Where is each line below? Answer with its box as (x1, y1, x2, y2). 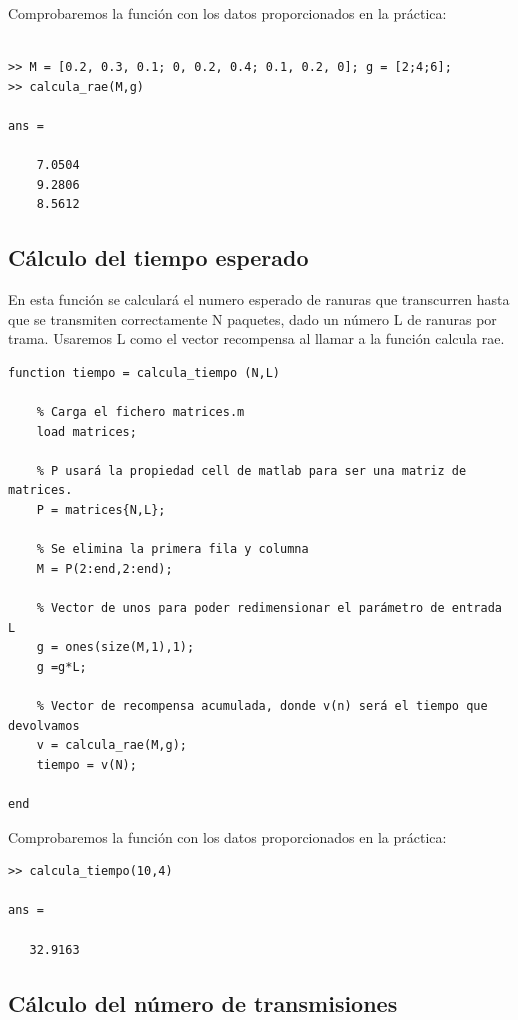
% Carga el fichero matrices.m (36, 405, 245, 420)
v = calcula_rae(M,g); (36, 738, 187, 753)
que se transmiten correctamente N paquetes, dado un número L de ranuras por (8, 308, 497, 329)
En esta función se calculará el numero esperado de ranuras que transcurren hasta (8, 289, 510, 310)
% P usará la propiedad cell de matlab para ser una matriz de (36, 463, 467, 478)
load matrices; (36, 424, 137, 439)
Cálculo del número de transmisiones (8, 987, 398, 1018)
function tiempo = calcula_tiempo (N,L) (8, 365, 281, 380)
